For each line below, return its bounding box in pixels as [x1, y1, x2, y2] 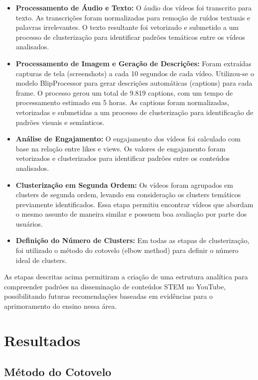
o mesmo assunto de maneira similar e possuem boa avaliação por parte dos [15, 209, 247, 219]
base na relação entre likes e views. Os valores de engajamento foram [15, 143, 226, 153]
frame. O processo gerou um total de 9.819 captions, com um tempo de [15, 87, 233, 98]
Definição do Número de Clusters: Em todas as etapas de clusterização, [15, 235, 250, 246]
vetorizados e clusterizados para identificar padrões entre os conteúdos [15, 153, 230, 163]
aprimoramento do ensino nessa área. [4, 301, 117, 311]
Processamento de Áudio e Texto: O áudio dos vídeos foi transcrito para [15, 2, 252, 12]
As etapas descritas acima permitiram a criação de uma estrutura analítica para [4, 271, 248, 282]
